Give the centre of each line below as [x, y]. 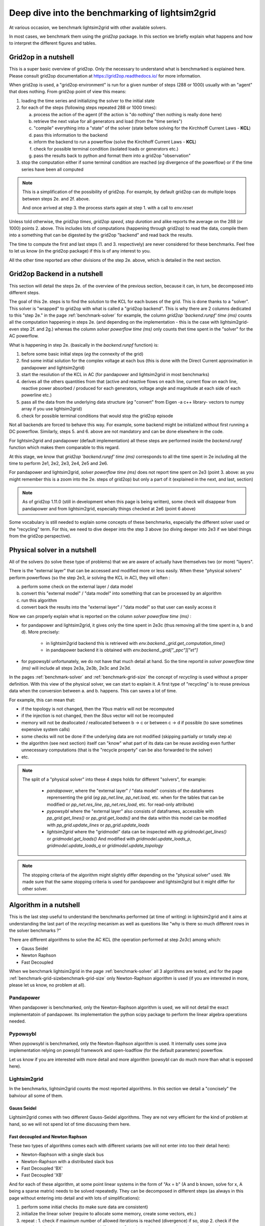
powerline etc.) [37, 395]
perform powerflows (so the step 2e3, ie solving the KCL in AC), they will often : [90, 577]
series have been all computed [52, 169]
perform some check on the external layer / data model [77, 587]
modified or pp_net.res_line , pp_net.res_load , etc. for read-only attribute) [120, 804]
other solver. [35, 889]
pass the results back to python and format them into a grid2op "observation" [112, 155]
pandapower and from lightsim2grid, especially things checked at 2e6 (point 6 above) [109, 509]
